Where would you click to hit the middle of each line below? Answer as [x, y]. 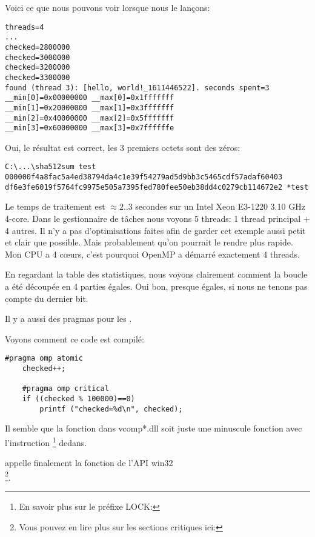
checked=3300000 [38, 77]
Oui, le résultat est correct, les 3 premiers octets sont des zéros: [123, 147]
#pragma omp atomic [44, 359]
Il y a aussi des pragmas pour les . [68, 319]
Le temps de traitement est [55, 206]
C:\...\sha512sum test [51, 167]
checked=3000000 [38, 57]
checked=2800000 [38, 47]
